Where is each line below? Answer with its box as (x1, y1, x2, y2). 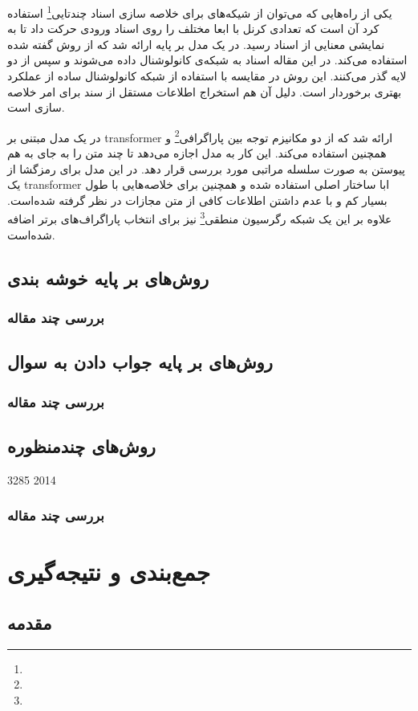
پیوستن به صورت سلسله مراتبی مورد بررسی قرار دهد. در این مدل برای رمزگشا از (7, 160, 406, 177)
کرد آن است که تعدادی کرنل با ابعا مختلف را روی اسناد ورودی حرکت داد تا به (7, 20, 379, 37)
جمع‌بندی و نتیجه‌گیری (7, 555, 211, 588)
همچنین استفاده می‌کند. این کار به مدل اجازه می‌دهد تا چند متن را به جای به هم (7, 145, 387, 161)
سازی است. (7, 99, 65, 116)
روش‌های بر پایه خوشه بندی (7, 265, 209, 290)
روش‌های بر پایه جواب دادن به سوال (7, 349, 273, 374)
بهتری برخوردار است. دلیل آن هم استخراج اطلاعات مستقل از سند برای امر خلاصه (7, 83, 402, 100)
